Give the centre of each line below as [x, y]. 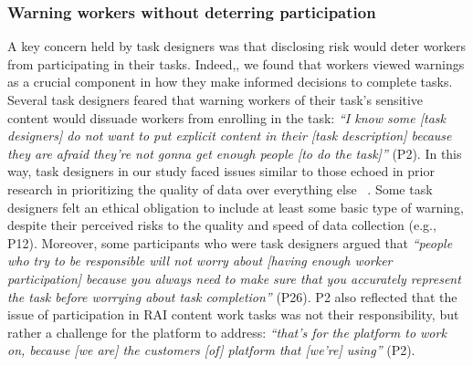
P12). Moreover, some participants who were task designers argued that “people [230, 242]
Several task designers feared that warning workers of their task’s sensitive [215, 99]
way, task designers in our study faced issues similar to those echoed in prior [221, 171]
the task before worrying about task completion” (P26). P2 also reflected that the [232, 296]
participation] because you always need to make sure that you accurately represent [234, 278]
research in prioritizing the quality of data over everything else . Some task [220, 188]
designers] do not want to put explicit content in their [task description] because [230, 136]
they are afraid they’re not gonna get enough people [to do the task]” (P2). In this [235, 153]
